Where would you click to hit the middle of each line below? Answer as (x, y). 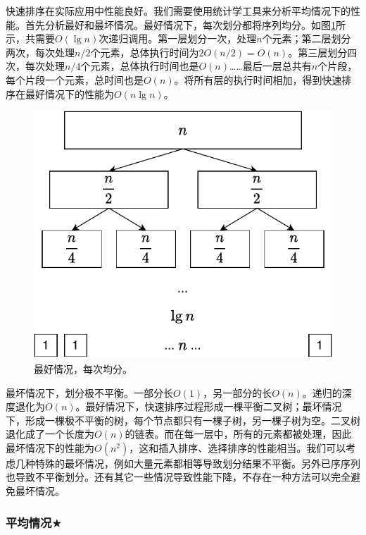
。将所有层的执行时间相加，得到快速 (258, 79)
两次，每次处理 (40, 52)
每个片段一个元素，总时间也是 (75, 79)
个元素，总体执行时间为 (145, 52)
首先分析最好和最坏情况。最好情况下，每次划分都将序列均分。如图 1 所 (185, 24)
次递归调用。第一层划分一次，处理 (178, 38)
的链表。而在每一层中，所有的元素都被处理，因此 (238, 434)
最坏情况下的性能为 (50, 447)
